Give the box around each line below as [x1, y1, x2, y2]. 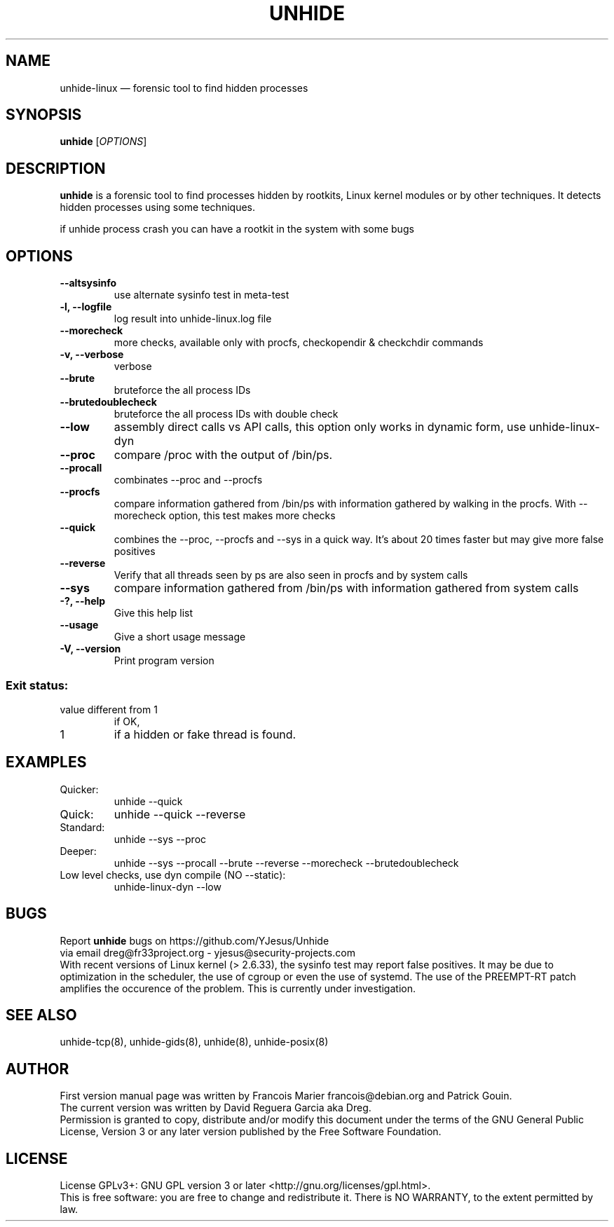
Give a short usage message [114, 631, 246, 643]
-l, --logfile [60, 301, 112, 313]
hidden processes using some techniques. [60, 201, 255, 214]
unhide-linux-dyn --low [114, 880, 221, 893]
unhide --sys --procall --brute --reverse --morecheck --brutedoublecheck [114, 856, 459, 869]
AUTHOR [6, 1060, 69, 1078]
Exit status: [6, 678, 69, 692]
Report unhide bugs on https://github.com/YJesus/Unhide [60, 934, 329, 947]
